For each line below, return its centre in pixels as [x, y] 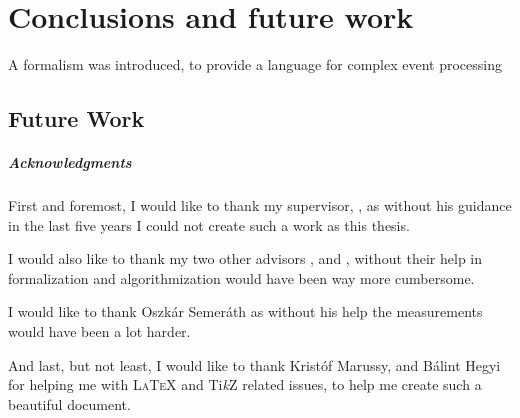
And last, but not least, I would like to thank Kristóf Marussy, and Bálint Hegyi [254, 364]
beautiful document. [69, 403]
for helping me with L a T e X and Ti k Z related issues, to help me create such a [245, 384]
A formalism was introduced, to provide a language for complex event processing [255, 64]
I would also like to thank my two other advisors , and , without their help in [245, 258]
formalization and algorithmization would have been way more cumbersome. [241, 277]
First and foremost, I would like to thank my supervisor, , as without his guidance [260, 205]
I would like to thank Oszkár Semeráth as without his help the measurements [245, 311]
